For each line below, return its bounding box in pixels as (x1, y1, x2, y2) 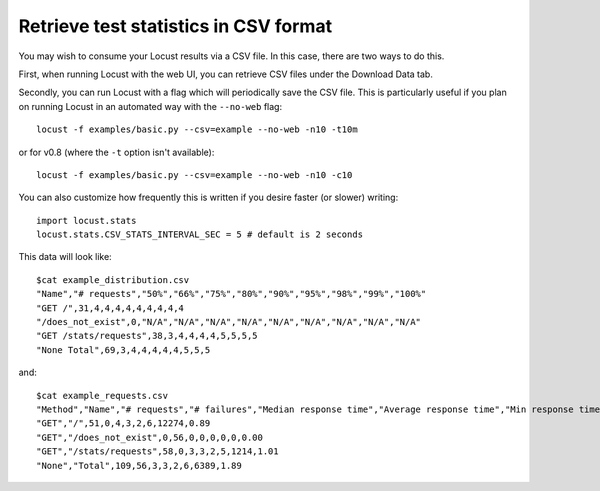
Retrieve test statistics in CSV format (18, 15, 333, 37)
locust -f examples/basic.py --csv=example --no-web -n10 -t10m (36, 124, 359, 135)
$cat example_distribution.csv (36, 274, 190, 285)
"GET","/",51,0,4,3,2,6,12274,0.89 (36, 418, 211, 429)
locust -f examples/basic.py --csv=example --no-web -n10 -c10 (36, 169, 353, 180)
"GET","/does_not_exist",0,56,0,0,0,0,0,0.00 (36, 431, 264, 443)
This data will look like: (18, 251, 112, 263)
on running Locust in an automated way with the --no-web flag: (18, 100, 283, 112)
